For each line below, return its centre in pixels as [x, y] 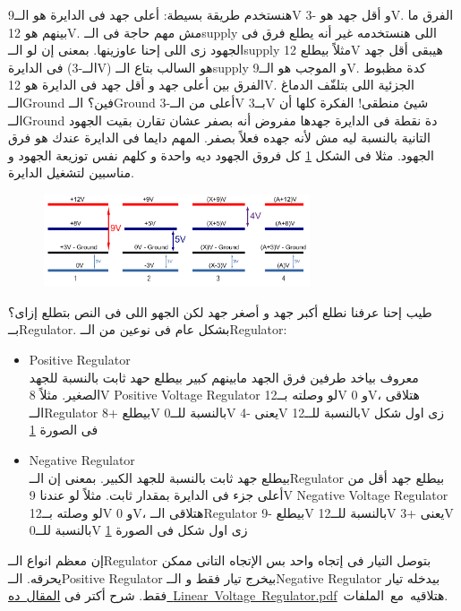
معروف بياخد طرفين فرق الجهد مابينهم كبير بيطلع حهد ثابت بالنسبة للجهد [224, 377]
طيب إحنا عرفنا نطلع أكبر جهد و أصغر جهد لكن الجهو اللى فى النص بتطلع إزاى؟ [220, 311]
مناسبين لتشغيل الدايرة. [71, 172]
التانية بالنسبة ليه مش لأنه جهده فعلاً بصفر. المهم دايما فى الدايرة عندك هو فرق [219, 138]
